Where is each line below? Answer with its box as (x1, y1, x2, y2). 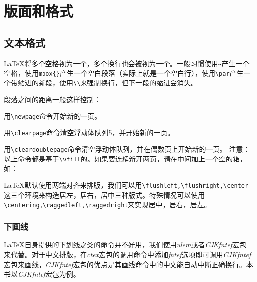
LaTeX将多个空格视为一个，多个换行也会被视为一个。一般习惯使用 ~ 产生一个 (4, 58, 250, 68)
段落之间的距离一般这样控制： (4, 94, 101, 104)
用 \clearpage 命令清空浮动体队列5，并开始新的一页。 (4, 127, 174, 137)
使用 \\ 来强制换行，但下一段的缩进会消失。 (59, 77, 198, 87)
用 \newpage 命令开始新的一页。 (4, 111, 102, 121)
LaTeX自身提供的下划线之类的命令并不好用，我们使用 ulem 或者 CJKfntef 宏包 (4, 240, 247, 250)
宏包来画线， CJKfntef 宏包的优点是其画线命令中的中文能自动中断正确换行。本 (4, 259, 253, 269)
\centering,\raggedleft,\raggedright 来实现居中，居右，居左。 (4, 199, 211, 209)
